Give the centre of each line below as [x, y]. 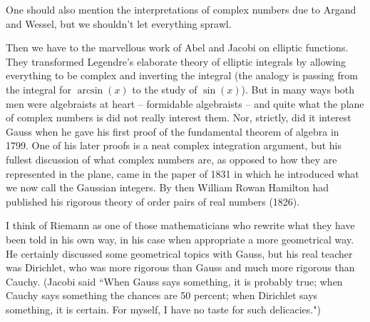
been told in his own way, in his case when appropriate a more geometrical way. [180, 239]
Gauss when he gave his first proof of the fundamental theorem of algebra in [173, 131]
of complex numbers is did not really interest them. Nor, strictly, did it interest [179, 117]
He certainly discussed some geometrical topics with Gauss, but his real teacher [179, 253]
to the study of [165, 89]
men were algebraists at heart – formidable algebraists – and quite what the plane [185, 103]
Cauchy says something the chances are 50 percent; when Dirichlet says [162, 295]
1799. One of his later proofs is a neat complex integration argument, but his [174, 145]
